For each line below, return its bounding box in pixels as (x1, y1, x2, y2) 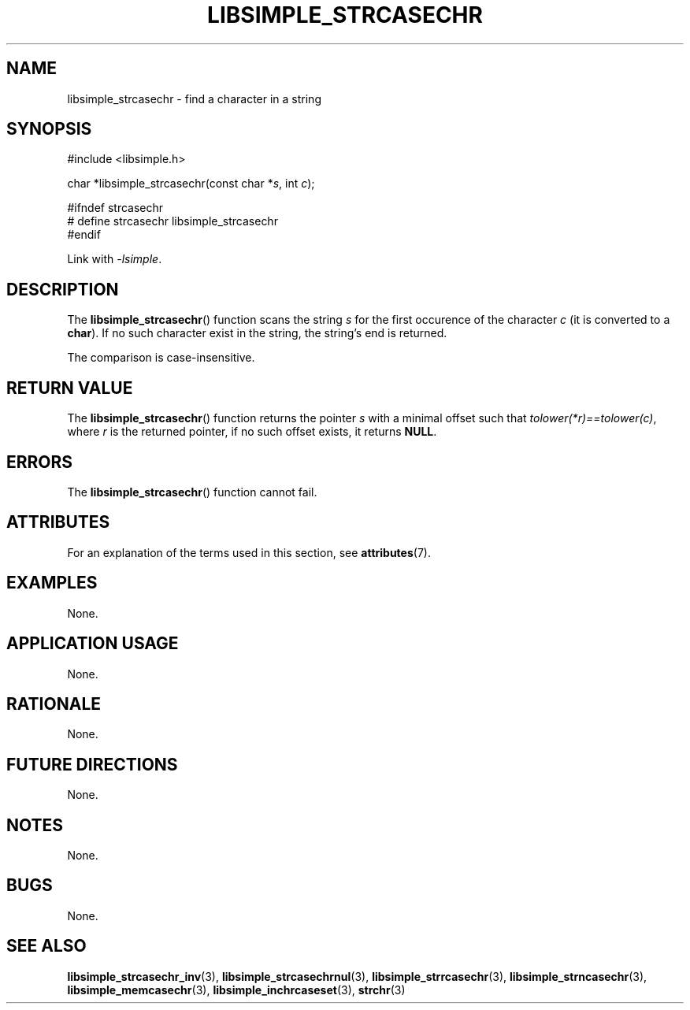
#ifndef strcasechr (67, 201, 164, 215)
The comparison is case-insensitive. (67, 351, 255, 365)
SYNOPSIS (6, 119, 92, 139)
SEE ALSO (6, 936, 87, 956)
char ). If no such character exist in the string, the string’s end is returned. (67, 326, 447, 340)
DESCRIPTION (6, 279, 119, 299)
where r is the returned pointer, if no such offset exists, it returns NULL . (67, 425, 437, 439)
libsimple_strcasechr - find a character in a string (67, 91, 321, 106)
